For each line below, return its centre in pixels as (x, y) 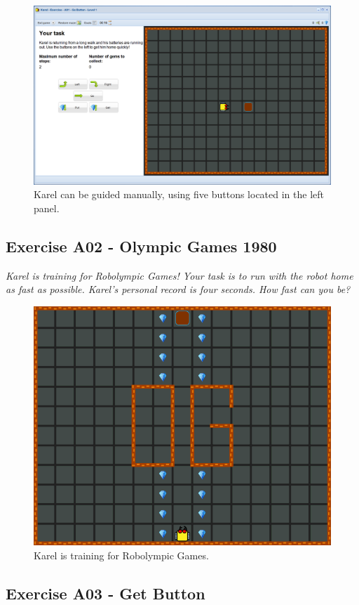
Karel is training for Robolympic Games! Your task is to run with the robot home (179, 275)
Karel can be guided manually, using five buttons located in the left (179, 194)
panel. (47, 208)
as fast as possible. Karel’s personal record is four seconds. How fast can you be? (178, 289)
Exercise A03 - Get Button (106, 593)
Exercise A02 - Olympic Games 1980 (141, 246)
